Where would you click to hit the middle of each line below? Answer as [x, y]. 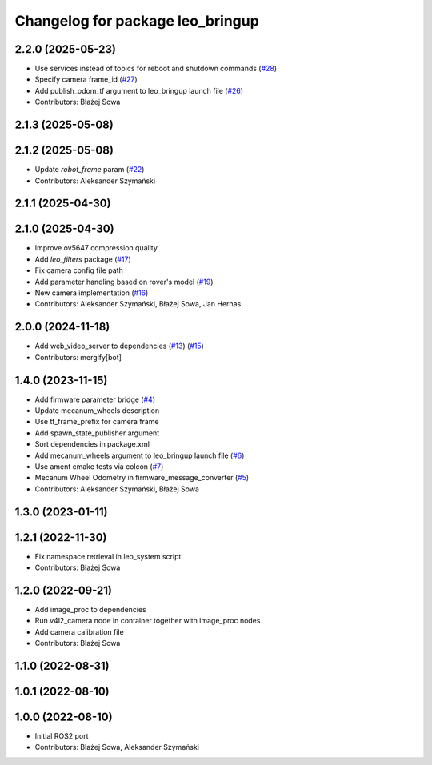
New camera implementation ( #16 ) [92, 293]
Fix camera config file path [79, 270]
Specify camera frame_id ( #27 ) [86, 79]
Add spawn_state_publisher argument [97, 433]
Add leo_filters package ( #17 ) [83, 259]
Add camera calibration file [79, 631]
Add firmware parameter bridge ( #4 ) [95, 399]
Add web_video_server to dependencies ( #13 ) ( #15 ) [119, 346]
